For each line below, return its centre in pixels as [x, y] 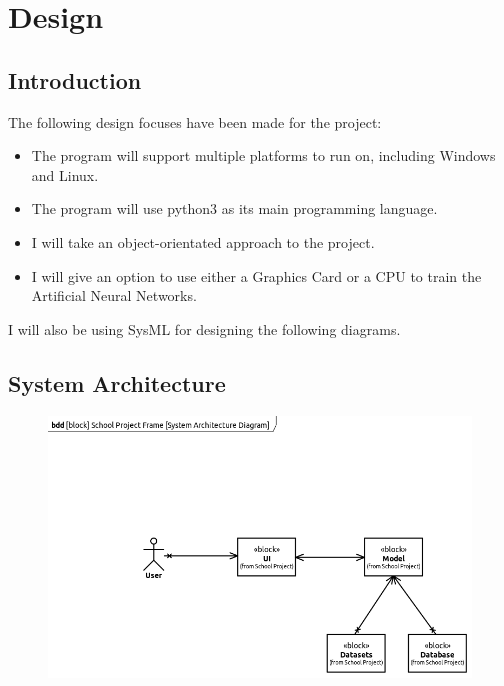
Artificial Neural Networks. [114, 295]
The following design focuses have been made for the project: [195, 121]
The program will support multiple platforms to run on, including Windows [263, 155]
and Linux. [65, 174]
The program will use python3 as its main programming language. [234, 208]
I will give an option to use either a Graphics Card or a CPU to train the [256, 275]
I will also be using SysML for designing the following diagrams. [204, 328]
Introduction [75, 79]
